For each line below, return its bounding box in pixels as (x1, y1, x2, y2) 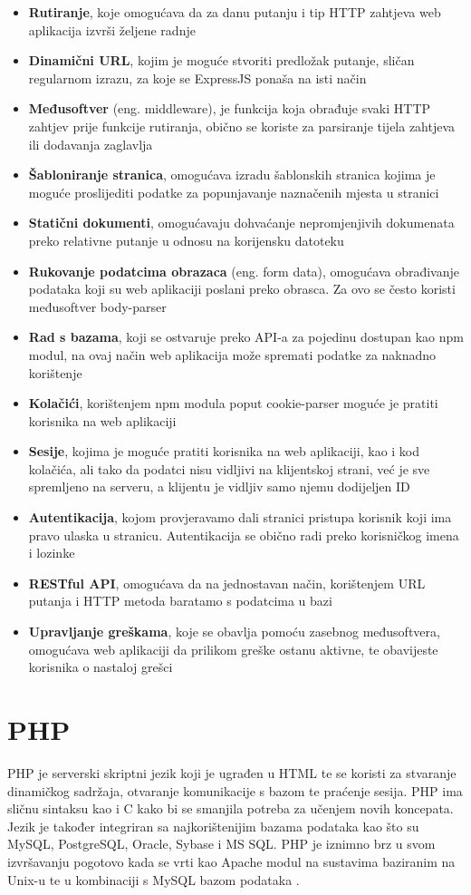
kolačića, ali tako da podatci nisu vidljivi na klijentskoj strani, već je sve (28, 459, 430, 478)
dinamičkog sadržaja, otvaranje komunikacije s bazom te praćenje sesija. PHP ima (7, 781, 463, 800)
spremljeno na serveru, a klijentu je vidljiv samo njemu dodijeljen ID (28, 477, 410, 496)
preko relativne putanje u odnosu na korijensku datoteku (28, 230, 344, 249)
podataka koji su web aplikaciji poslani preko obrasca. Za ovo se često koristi (28, 279, 456, 298)
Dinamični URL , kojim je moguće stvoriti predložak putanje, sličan (28, 51, 415, 70)
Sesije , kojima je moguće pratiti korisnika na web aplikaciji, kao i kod (28, 442, 420, 461)
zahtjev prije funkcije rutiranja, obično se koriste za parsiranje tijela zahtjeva (28, 116, 456, 135)
